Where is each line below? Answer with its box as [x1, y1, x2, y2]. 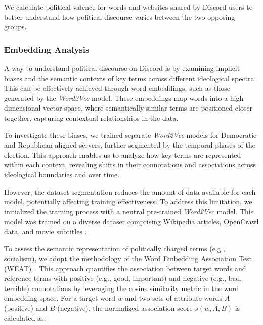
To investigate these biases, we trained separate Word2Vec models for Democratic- [4, 129, 259, 140]
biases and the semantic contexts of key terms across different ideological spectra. [4, 73, 256, 83]
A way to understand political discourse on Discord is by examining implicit [4, 63, 240, 73]
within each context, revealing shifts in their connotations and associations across [4, 159, 256, 170]
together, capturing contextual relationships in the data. [4, 112, 179, 123]
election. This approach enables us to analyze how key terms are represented [4, 149, 241, 160]
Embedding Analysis [4, 43, 90, 55]
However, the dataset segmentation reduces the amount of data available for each [4, 186, 256, 197]
